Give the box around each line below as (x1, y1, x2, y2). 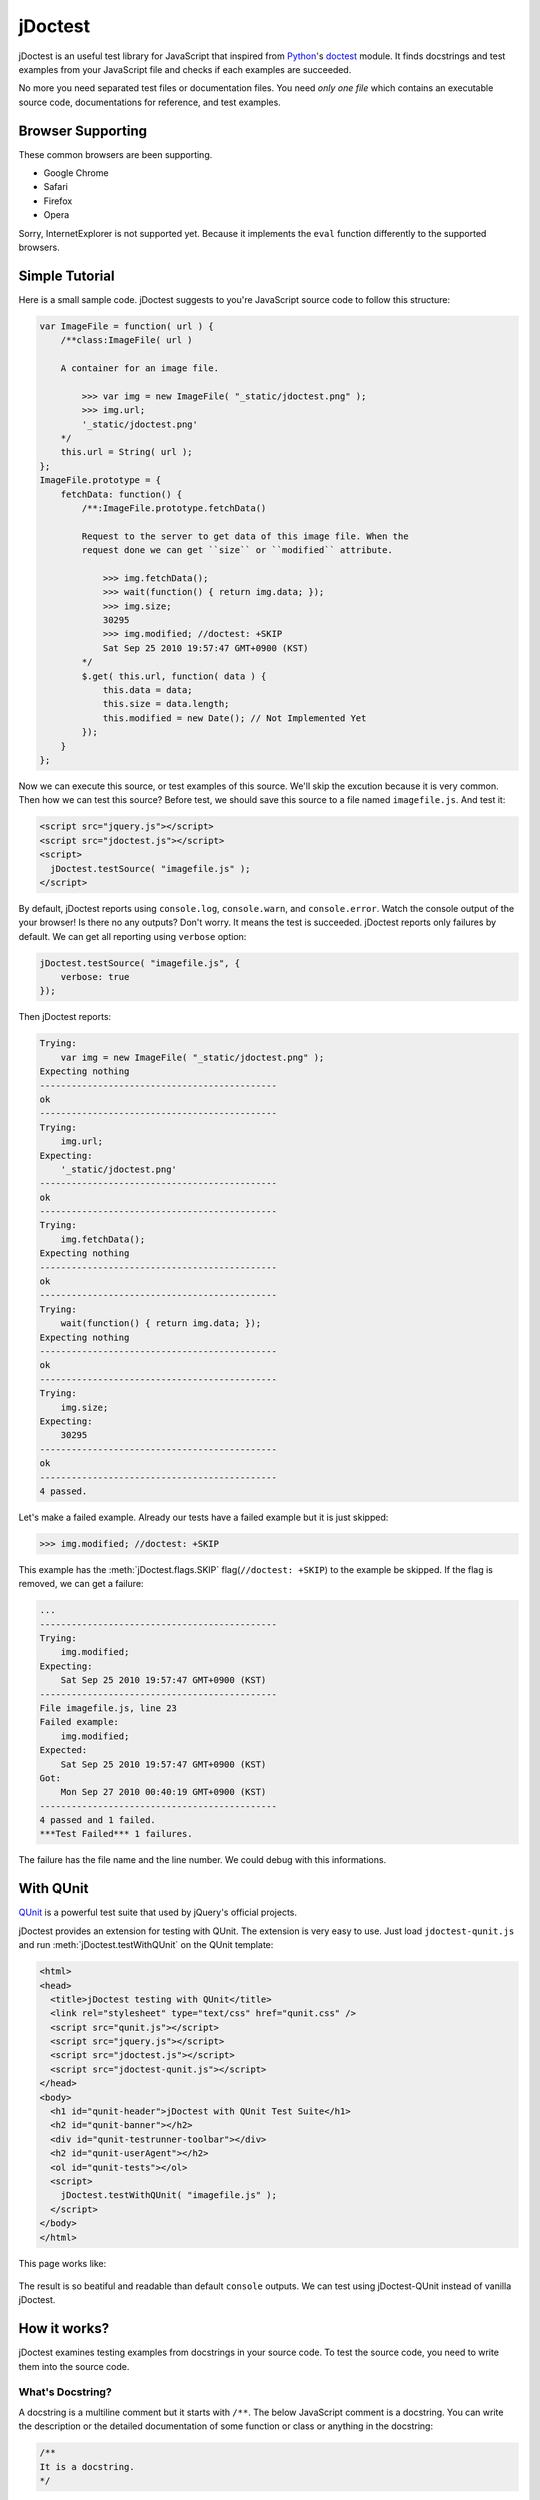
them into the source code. (18, 2360, 130, 2372)
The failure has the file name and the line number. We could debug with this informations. (18, 1854, 387, 1866)
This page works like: (18, 2257, 107, 2269)
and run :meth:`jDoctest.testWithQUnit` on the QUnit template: (18, 1939, 274, 1951)
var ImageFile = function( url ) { (39, 320, 214, 332)
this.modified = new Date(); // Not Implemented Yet (102, 712, 367, 724)
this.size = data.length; (102, 698, 230, 710)
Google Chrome (43, 167, 109, 179)
